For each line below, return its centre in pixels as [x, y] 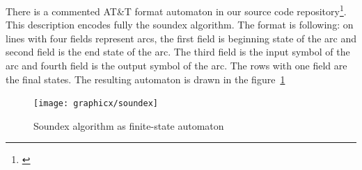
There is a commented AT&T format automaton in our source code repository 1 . [176, 10]
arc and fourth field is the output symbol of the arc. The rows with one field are [176, 66]
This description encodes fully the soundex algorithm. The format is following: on [180, 25]
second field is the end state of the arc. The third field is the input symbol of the [178, 52]
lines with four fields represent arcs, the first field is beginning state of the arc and [181, 38]
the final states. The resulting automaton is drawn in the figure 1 [145, 79]
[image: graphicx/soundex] [96, 104]
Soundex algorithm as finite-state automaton [129, 125]
